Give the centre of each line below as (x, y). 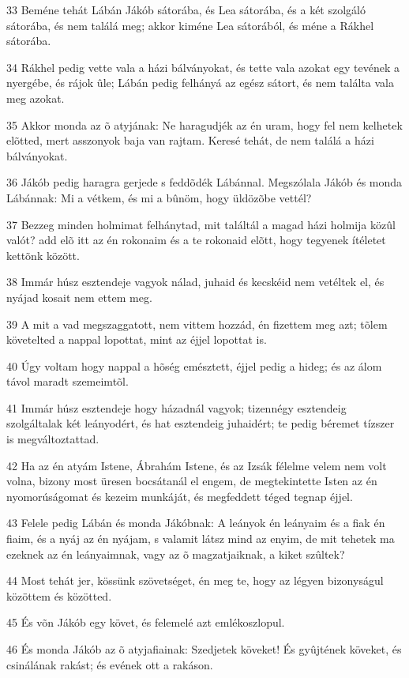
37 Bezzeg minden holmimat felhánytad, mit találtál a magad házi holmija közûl (201, 224)
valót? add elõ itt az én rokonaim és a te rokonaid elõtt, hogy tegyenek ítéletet (196, 240)
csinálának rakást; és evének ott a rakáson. (110, 664)
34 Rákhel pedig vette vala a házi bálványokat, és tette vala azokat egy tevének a (203, 67)
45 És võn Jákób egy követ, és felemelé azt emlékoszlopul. (146, 622)
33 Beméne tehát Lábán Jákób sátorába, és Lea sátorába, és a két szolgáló (186, 9)
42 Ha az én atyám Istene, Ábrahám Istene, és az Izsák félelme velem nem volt (197, 465)
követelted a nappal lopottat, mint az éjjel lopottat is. (137, 339)
